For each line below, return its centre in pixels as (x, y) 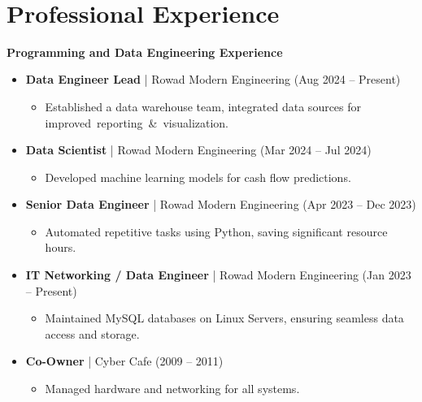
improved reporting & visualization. (137, 122)
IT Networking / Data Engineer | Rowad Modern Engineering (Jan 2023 (218, 275)
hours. (61, 247)
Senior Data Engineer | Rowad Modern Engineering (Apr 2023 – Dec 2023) (221, 204)
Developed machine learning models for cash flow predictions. (198, 177)
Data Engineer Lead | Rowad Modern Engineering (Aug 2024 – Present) (213, 79)
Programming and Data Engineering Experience (145, 52)
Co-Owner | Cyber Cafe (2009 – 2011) (124, 361)
